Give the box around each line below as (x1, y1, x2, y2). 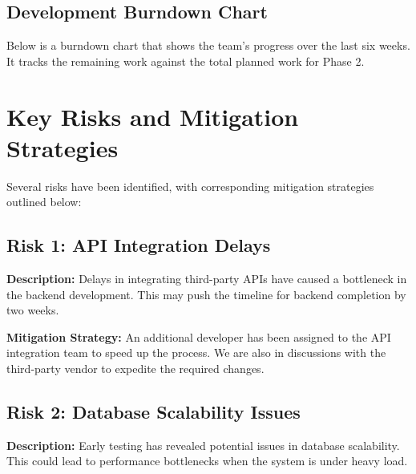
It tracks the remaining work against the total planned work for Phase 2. (6, 52, 365, 69)
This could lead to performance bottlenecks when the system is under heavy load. (6, 452, 408, 469)
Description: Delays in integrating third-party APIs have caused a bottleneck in (6, 270, 407, 287)
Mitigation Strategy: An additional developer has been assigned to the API (6, 328, 391, 345)
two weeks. (6, 302, 59, 318)
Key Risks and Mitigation (6, 99, 299, 132)
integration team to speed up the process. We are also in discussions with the (6, 344, 386, 361)
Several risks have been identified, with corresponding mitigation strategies (6, 177, 374, 194)
